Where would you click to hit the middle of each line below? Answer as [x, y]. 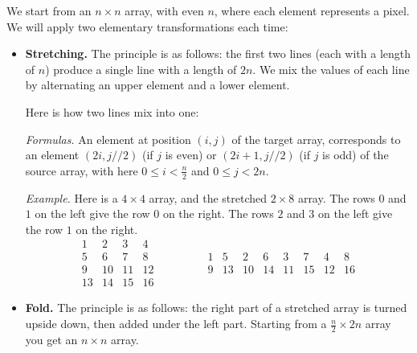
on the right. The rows [218, 213]
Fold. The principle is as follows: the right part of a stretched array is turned [216, 308]
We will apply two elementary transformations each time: [147, 26]
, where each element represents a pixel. [312, 10]
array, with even [164, 10]
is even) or [191, 155]
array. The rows [336, 197]
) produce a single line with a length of [141, 69]
